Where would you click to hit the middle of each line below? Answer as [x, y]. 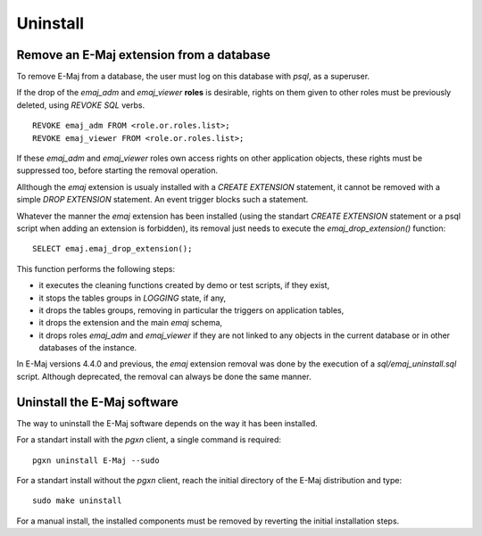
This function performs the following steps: [96, 268]
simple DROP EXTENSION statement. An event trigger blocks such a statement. [162, 200]
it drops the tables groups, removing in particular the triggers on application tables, [191, 310]
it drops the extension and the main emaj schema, [131, 323]
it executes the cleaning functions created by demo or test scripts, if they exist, [184, 285]
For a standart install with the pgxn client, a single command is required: [149, 440]
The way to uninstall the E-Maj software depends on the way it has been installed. [167, 423]
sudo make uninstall [77, 501]
